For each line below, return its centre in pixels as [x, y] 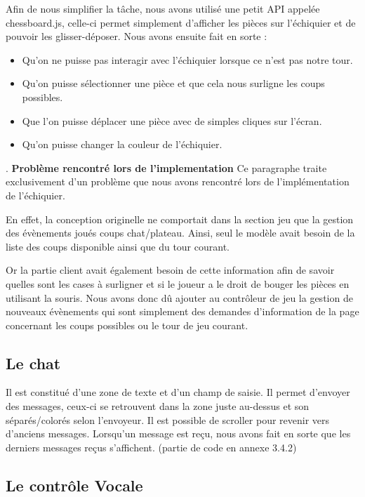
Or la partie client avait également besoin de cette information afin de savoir [170, 270]
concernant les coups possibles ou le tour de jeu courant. [127, 325]
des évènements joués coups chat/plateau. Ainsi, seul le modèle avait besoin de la [180, 233]
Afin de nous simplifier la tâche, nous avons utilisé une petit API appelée [163, 8]
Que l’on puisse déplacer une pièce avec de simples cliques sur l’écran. [172, 120]
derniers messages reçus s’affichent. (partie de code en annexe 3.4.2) [151, 447]
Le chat [33, 363]
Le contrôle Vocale [74, 485]
